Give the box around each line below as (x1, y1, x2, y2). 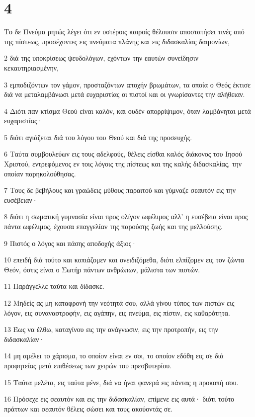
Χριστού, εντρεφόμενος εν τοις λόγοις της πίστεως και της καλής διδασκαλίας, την (4, 159, 242, 169)
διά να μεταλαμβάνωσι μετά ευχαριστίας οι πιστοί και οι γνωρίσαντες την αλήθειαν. (4, 89, 245, 99)
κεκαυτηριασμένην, (4, 62, 59, 73)
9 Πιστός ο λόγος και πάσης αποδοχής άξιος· (4, 238, 137, 248)
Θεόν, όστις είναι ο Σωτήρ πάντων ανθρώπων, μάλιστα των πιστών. (4, 264, 200, 274)
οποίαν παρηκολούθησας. (4, 168, 76, 178)
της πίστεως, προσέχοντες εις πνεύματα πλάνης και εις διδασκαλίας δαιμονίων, (4, 36, 230, 46)
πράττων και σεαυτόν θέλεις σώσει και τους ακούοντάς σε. (4, 403, 172, 414)
